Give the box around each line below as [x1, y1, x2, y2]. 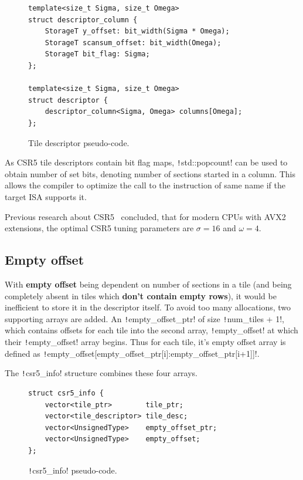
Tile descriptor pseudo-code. [28, 136, 130, 148]
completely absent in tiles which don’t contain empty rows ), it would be [5, 289, 277, 302]
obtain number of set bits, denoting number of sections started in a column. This [5, 167, 296, 180]
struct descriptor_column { [28, 15, 138, 24]
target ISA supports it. [5, 190, 87, 202]
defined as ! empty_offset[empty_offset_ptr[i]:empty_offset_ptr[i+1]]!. [5, 347, 260, 359]
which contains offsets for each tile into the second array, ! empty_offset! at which [5, 324, 298, 336]
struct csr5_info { [28, 389, 104, 398]
